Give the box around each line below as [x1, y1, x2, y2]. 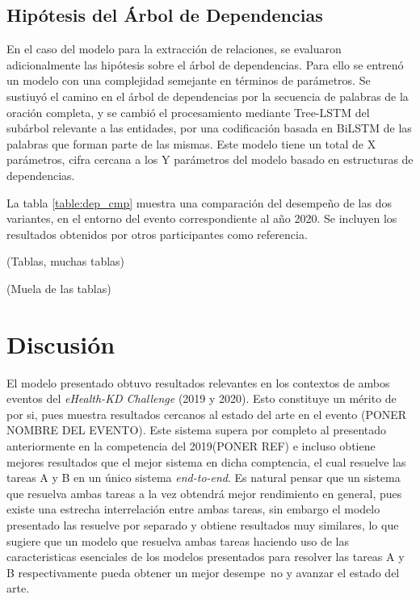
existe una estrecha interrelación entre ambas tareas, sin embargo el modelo [6, 501, 380, 517]
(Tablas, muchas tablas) [6, 253, 125, 270]
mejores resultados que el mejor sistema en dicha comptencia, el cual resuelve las [6, 453, 406, 470]
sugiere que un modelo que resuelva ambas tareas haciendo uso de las [6, 532, 350, 549]
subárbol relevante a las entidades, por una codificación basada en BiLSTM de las [6, 119, 412, 136]
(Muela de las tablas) [6, 279, 111, 296]
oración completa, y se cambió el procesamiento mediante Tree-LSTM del [6, 103, 370, 120]
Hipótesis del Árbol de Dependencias [6, 2, 323, 27]
